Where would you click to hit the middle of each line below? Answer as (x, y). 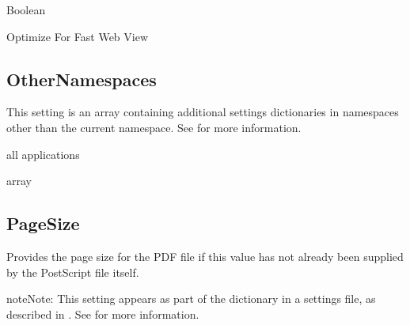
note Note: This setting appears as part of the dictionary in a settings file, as (191, 299)
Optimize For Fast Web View (78, 36)
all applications (43, 154)
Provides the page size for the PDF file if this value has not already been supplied (205, 256)
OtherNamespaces (82, 79)
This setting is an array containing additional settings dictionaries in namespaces (203, 112)
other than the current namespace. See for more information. (154, 127)
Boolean (26, 9)
